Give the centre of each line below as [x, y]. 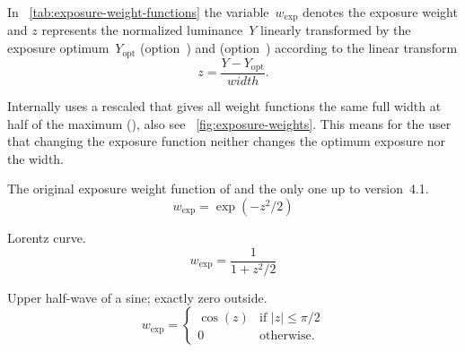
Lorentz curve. [47, 237]
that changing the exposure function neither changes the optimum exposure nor [227, 141]
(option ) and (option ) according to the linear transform [299, 48]
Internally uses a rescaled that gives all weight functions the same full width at [224, 105]
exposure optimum [58, 48]
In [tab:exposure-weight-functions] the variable [138, 12]
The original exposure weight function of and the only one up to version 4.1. [218, 189]
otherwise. [287, 336]
